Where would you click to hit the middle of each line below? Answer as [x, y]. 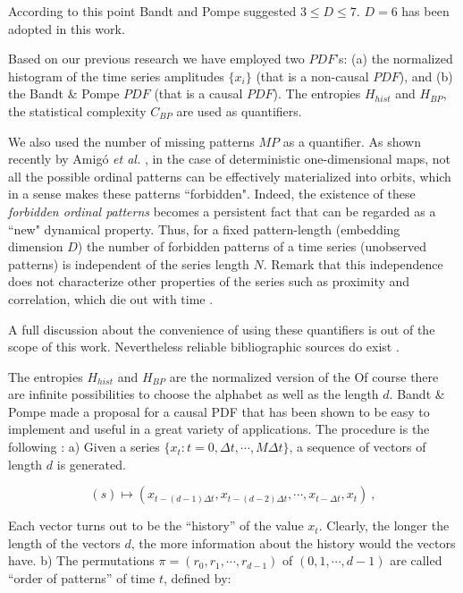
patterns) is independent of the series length [129, 263]
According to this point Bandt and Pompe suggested [152, 11]
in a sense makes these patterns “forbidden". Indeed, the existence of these [212, 194]
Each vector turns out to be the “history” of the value [156, 525]
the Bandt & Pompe [64, 93]
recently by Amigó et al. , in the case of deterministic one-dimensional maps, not [230, 159]
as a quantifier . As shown [352, 141]
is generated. [91, 464]
